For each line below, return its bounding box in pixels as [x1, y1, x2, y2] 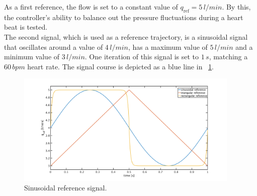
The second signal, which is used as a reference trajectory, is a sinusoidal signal [4, 31, 248, 42]
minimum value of [4, 51, 60, 62]
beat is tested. [4, 22, 48, 32]
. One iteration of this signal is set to [84, 51, 199, 62]
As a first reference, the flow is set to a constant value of [4, 2, 178, 12]
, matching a [209, 51, 248, 62]
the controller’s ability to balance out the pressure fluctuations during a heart [4, 12, 243, 22]
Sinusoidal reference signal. [24, 182, 107, 193]
